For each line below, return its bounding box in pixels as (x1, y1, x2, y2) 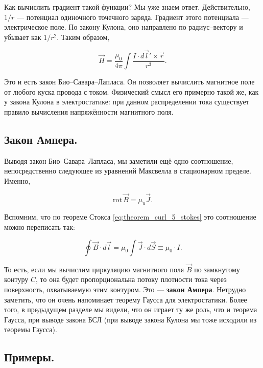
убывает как (4, 31, 41, 42)
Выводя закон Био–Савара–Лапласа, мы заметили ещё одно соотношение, (4, 155, 233, 166)
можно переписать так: (4, 222, 75, 232)
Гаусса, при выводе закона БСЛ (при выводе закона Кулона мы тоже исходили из (4, 314, 257, 324)
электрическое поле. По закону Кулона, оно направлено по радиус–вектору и (4, 21, 243, 32)
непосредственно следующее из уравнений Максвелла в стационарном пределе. (4, 165, 251, 176)
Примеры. (4, 349, 55, 365)
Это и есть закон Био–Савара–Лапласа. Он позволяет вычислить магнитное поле (4, 76, 255, 87)
